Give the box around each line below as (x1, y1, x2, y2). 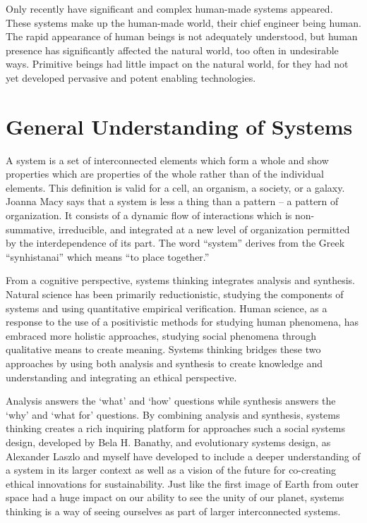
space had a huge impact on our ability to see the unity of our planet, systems (6, 490, 344, 505)
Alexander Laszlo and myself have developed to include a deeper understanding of (6, 448, 361, 463)
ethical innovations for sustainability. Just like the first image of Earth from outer (6, 476, 359, 491)
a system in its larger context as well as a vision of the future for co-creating (6, 462, 337, 477)
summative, (6, 221, 56, 236)
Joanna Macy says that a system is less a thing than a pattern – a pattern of (6, 194, 339, 209)
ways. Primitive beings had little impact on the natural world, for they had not (6, 56, 349, 71)
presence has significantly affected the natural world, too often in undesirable (6, 42, 339, 57)
